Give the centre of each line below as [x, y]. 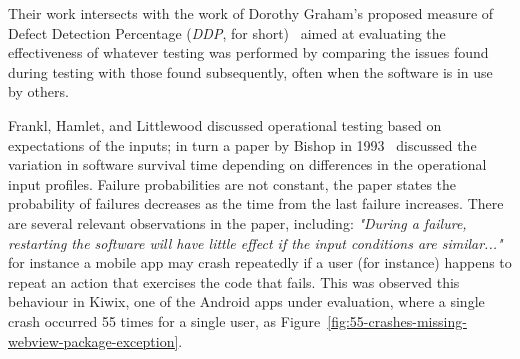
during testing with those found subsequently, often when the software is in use [250, 71]
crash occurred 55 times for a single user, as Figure [164, 320]
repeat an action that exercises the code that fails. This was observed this [234, 281]
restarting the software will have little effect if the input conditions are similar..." [255, 242]
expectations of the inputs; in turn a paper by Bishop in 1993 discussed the [242, 144]
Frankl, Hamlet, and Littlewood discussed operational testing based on [225, 124]
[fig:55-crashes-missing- [397, 320]
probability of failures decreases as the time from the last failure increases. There [256, 203]
